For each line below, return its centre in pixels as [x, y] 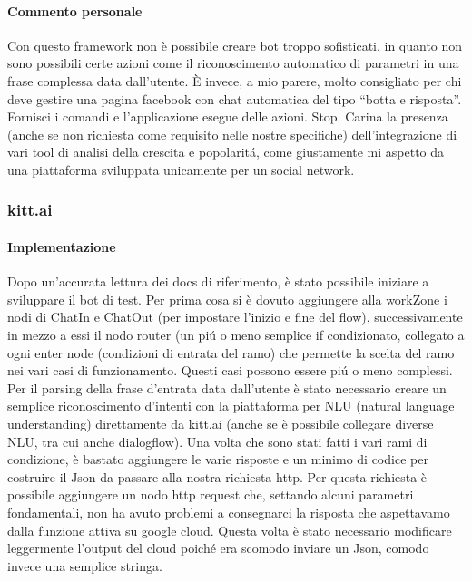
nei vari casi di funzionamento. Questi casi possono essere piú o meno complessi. [230, 370]
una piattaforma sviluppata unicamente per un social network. [181, 169]
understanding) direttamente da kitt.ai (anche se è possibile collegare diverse [221, 423]
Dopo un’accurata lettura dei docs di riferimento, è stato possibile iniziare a [218, 281]
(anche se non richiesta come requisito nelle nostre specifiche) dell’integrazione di [232, 134]
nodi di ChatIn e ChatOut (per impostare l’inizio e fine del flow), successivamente [235, 317]
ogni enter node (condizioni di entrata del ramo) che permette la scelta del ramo [231, 352]
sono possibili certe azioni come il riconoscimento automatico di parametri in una [233, 63]
